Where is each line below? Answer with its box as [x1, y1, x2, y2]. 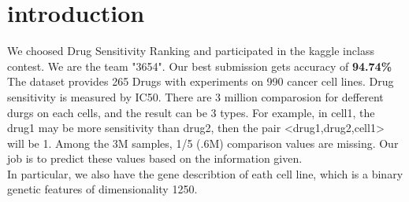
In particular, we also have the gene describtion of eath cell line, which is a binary [7, 165, 403, 182]
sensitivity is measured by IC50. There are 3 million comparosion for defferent [7, 88, 384, 105]
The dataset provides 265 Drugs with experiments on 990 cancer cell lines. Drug [7, 73, 394, 90]
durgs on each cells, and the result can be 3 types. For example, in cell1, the [7, 104, 375, 120]
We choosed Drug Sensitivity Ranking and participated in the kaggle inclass [7, 42, 374, 59]
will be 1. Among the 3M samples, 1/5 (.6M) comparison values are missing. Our [7, 134, 399, 151]
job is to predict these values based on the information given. [7, 150, 303, 167]
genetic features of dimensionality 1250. [7, 181, 198, 197]
